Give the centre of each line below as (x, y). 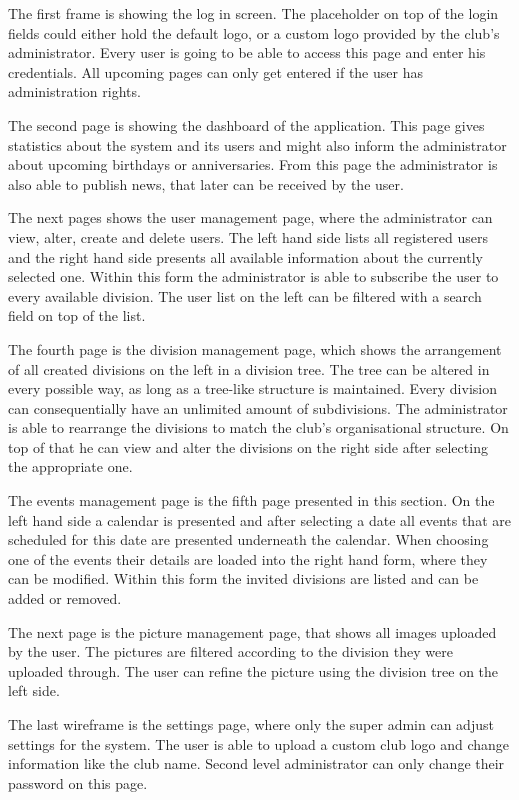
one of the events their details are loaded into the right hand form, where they (248, 558)
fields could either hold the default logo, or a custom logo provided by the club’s (254, 32)
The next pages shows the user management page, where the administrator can (250, 217)
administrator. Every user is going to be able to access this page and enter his (247, 52)
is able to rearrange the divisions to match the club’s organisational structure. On (258, 427)
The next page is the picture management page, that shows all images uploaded (252, 631)
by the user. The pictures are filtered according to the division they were (230, 651)
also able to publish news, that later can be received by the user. (206, 183)
